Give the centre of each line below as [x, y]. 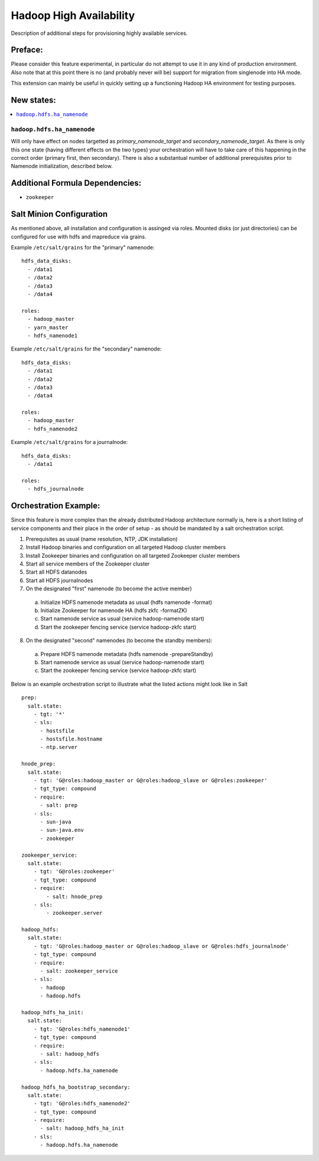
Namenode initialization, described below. [62, 166]
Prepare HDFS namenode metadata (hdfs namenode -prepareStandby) [127, 654]
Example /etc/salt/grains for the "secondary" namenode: [86, 349]
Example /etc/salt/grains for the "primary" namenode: [83, 247]
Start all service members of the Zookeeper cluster [88, 564]
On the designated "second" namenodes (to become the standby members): [119, 641]
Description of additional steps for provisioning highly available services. [99, 33]
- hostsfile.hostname [71, 739]
